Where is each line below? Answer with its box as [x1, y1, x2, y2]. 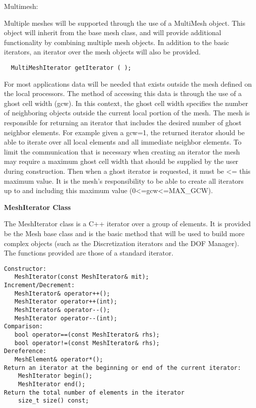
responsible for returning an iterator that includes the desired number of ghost [4, 117, 242, 127]
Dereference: [4, 348, 46, 355]
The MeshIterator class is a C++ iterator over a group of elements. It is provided [4, 218, 251, 229]
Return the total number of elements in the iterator [4, 389, 185, 396]
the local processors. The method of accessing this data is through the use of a [4, 88, 242, 99]
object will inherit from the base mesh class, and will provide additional [4, 27, 221, 38]
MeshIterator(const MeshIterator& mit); [14, 273, 149, 281]
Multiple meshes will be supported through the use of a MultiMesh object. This [4, 17, 246, 28]
